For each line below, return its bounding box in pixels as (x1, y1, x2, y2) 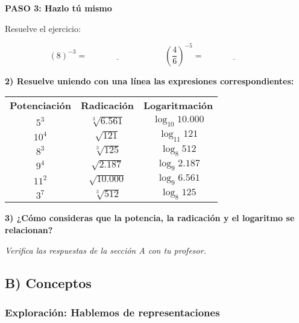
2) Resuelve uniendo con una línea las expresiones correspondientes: (5, 74, 294, 87)
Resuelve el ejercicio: (5, 22, 81, 34)
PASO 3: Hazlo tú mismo (5, 2, 112, 14)
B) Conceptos (5, 273, 92, 292)
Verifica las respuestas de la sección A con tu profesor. (5, 243, 206, 256)
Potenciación (10, 98, 72, 113)
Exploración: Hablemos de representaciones (5, 304, 220, 319)
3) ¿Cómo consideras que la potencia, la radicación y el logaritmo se (5, 212, 295, 224)
